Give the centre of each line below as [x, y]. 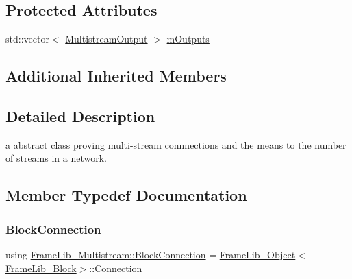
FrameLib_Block [41, 268]
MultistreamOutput [106, 39]
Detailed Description [80, 116]
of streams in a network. [56, 158]
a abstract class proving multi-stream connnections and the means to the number [176, 144]
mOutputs [188, 39]
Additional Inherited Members [116, 76]
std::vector [27, 39]
